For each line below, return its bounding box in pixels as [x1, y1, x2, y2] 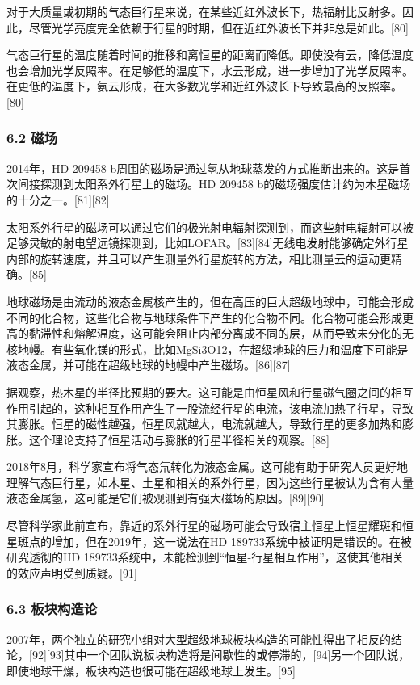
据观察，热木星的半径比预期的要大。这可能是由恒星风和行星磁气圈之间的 [6, 383, 391, 400]
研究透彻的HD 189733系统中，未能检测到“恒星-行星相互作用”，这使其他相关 [6, 548, 404, 565]
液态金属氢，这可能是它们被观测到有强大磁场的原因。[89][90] [6, 490, 325, 506]
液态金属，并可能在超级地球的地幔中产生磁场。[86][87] [6, 356, 291, 373]
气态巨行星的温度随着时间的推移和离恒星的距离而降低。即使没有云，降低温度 [6, 46, 414, 63]
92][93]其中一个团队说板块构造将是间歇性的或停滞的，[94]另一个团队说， [31, 646, 410, 663]
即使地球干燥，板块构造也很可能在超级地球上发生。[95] [6, 662, 296, 679]
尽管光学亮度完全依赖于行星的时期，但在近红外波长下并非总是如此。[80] [28, 19, 409, 36]
